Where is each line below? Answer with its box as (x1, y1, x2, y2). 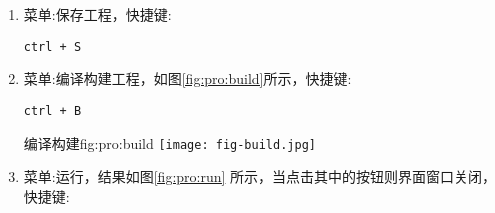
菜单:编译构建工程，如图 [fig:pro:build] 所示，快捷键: (23, 68, 352, 89)
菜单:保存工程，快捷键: (23, 4, 172, 24)
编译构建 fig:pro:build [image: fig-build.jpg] (23, 132, 316, 153)
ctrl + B (23, 103, 82, 118)
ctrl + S (23, 39, 82, 54)
